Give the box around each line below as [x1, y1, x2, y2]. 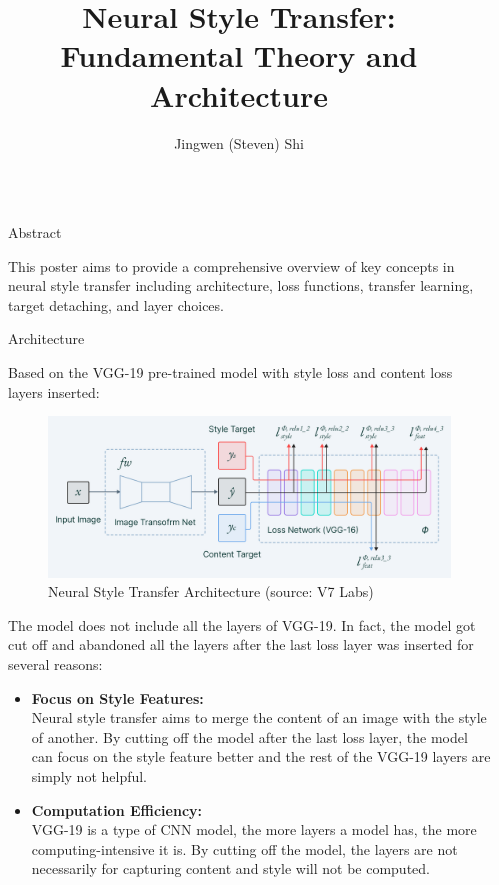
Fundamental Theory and [60, 35, 418, 76]
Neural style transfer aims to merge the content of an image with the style [31, 707, 487, 728]
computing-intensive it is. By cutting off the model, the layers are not [31, 838, 458, 859]
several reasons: [8, 653, 103, 674]
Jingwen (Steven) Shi [174, 132, 304, 153]
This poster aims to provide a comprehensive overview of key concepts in [8, 255, 455, 276]
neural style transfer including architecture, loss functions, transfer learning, [8, 275, 474, 296]
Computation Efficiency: [31, 799, 203, 820]
